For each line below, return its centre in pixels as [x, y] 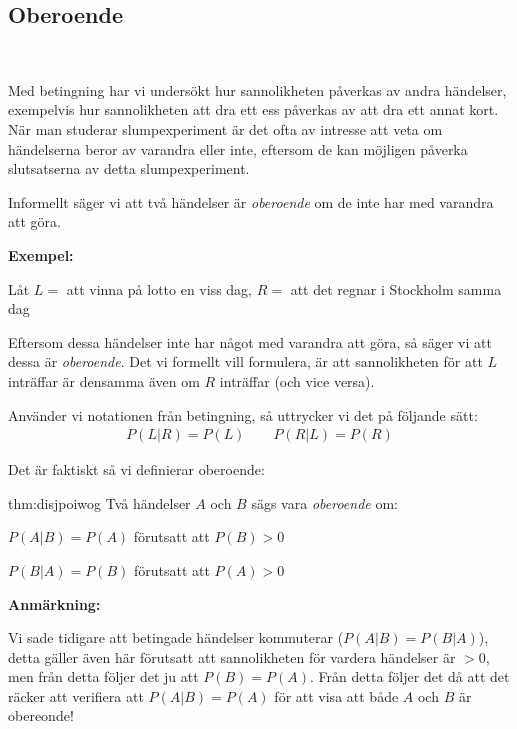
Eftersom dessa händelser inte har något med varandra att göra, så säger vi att [250, 341]
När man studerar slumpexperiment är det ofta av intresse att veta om [225, 128]
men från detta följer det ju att [103, 676]
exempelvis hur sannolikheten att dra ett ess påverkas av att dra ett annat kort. [253, 109]
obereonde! [41, 715]
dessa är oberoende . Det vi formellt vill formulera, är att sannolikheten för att [245, 361]
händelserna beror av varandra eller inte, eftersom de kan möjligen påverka [238, 148]
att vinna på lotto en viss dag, [159, 288]
